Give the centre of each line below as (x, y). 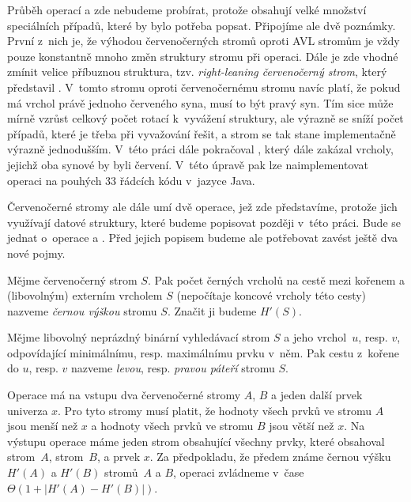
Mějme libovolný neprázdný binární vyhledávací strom (139, 337)
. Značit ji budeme (212, 310)
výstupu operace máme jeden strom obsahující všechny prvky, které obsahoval (196, 441)
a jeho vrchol (315, 337)
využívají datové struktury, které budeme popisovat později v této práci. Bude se (204, 222)
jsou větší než (302, 426)
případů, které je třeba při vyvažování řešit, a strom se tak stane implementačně (202, 133)
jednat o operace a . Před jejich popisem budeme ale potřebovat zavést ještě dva (203, 238)
